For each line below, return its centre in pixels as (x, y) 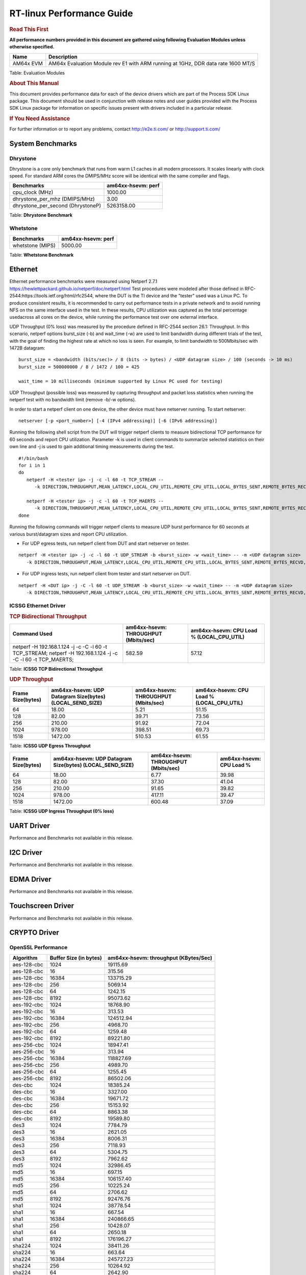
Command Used (32, 633)
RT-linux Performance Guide (71, 13)
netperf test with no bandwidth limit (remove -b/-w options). (73, 400)
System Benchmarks (43, 144)
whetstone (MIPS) (34, 245)
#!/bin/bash (33, 458)
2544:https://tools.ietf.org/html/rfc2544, (52, 296)
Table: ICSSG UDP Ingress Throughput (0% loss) (62, 811)
